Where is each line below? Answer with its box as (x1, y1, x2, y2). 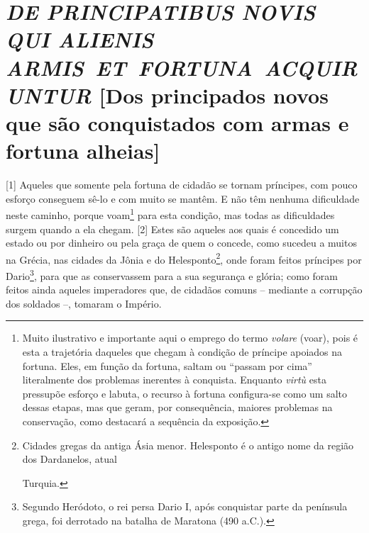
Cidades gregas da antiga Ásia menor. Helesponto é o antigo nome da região (22, 437, 354, 452)
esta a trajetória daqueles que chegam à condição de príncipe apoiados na (22, 344, 343, 359)
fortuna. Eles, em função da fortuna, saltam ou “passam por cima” (22, 358, 312, 373)
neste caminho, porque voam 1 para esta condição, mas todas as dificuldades (6, 206, 335, 222)
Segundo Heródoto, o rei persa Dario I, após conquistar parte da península (22, 499, 348, 514)
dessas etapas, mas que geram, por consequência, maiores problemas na (22, 400, 333, 415)
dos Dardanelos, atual (22, 451, 117, 466)
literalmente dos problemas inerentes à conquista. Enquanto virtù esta (22, 372, 326, 387)
